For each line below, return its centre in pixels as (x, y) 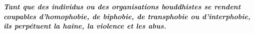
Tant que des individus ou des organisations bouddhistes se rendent (122, 6)
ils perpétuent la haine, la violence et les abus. (85, 26)
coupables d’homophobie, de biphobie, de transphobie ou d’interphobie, (127, 16)
